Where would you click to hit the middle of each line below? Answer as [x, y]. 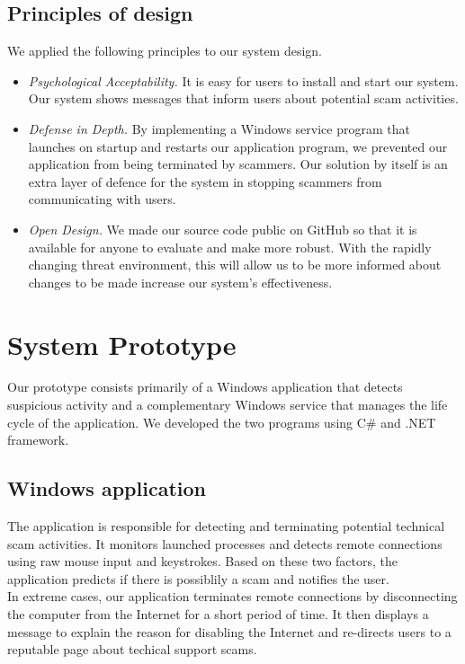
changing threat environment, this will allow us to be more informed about [235, 265]
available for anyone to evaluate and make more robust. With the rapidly [230, 247]
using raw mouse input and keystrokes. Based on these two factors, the [203, 561]
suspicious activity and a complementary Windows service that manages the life [228, 405]
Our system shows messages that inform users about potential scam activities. [243, 98]
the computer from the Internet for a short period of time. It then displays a [218, 614]
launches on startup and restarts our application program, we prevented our [238, 146]
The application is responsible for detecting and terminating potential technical [226, 526]
